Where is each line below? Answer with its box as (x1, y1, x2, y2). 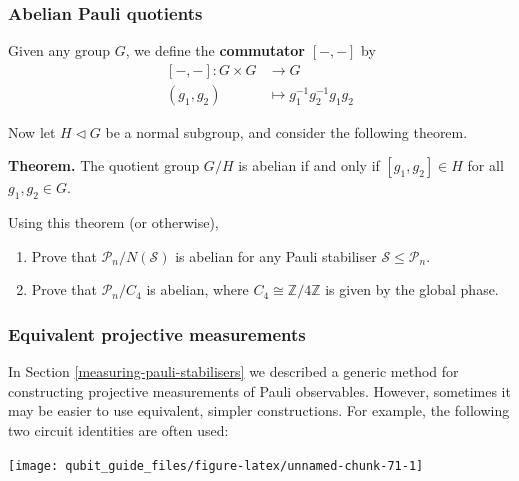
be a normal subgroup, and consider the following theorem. (105, 121, 468, 142)
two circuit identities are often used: (8, 420, 229, 441)
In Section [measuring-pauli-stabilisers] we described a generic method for (8, 361, 459, 382)
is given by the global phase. (325, 279, 499, 300)
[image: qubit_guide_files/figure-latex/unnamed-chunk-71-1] (8, 458, 424, 473)
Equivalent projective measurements (8, 321, 306, 346)
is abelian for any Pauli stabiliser (175, 245, 377, 266)
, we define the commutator (125, 40, 305, 61)
